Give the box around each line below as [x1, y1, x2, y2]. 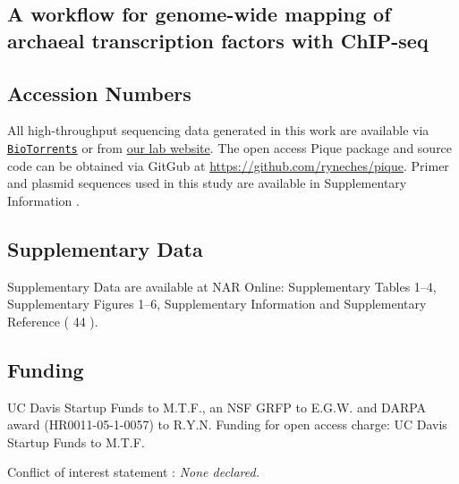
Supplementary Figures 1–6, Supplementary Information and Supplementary [7, 294, 427, 313]
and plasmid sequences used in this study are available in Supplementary [7, 174, 407, 192]
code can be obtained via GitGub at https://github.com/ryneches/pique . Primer [7, 156, 449, 174]
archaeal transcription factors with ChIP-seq [7, 26, 429, 54]
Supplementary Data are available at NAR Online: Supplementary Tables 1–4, [7, 276, 437, 295]
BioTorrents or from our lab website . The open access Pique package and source [7, 138, 453, 157]
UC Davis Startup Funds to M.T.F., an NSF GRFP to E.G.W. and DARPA [7, 397, 427, 416]
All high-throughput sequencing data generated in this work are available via [7, 121, 429, 140]
